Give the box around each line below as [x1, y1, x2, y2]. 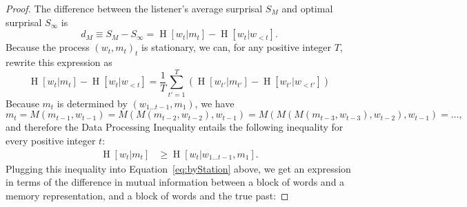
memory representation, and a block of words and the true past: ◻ [6, 188, 289, 202]
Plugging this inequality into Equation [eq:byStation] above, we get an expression [6, 161, 351, 175]
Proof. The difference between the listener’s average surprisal [6, 1, 263, 15]
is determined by [57, 96, 128, 110]
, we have [195, 96, 235, 110]
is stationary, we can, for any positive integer [141, 40, 332, 54]
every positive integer [6, 133, 96, 147]
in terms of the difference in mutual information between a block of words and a [6, 175, 345, 189]
